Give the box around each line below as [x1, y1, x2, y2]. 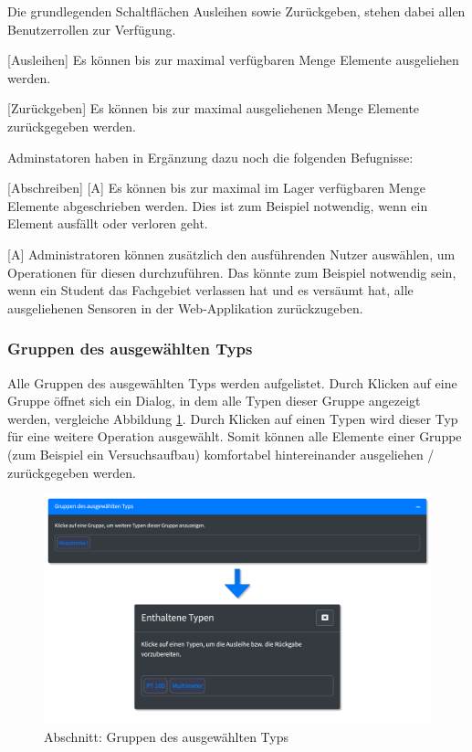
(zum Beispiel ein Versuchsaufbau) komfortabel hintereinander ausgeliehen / [7, 444, 435, 463]
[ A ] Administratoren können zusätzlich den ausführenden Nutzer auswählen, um [7, 244, 456, 263]
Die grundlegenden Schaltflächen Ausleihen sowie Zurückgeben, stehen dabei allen [7, 2, 466, 20]
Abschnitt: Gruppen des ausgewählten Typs [44, 727, 289, 747]
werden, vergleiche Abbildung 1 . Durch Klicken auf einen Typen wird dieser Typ [7, 408, 458, 428]
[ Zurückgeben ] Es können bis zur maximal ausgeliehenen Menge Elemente [7, 99, 420, 118]
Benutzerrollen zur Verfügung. [7, 19, 176, 38]
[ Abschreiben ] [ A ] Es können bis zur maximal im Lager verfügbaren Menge [7, 178, 425, 197]
